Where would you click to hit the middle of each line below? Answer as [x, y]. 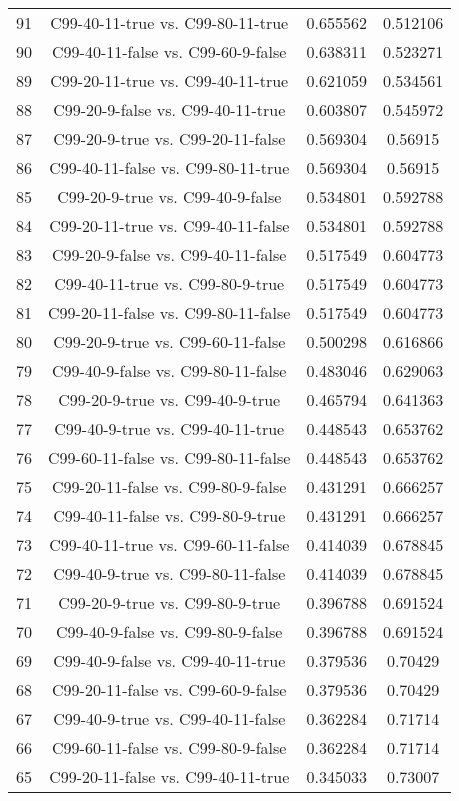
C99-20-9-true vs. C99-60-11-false [169, 341]
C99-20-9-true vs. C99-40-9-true [169, 399]
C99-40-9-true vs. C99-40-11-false [169, 718]
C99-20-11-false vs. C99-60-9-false [169, 689]
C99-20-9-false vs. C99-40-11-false [169, 254]
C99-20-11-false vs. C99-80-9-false [169, 486]
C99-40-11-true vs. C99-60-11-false [169, 544]
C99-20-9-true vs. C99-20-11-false [169, 138]
